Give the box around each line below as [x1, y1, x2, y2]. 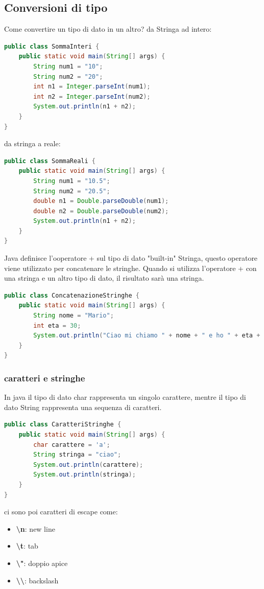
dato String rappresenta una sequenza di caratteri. [4, 401, 162, 412]
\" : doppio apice [16, 557, 68, 568]
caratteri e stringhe [4, 371, 85, 384]
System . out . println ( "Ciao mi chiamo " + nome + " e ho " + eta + [33, 332, 260, 339]
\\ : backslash [16, 575, 59, 585]
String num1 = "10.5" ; [33, 177, 110, 185]
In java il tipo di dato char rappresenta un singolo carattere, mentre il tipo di [4, 392, 246, 402]
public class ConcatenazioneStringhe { [4, 291, 139, 299]
